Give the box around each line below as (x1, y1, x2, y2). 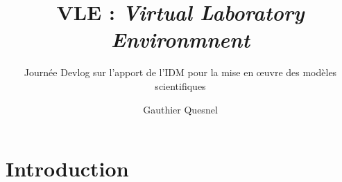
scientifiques (155, 78, 206, 93)
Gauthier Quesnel (143, 102, 218, 116)
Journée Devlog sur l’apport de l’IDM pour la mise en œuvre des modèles (24, 65, 337, 80)
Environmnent (111, 25, 250, 54)
